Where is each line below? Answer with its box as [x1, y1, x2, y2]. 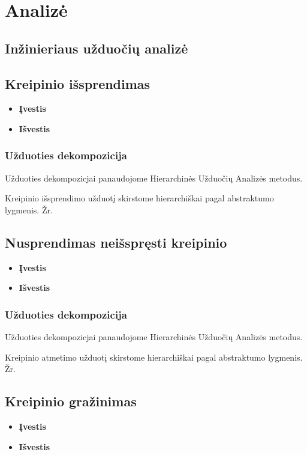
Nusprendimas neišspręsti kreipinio [5, 233, 227, 251]
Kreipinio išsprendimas [5, 74, 151, 93]
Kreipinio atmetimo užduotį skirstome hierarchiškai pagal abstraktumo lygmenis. [5, 350, 303, 363]
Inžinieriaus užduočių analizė [5, 38, 188, 57]
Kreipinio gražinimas [5, 392, 137, 411]
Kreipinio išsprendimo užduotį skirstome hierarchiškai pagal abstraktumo [5, 192, 274, 204]
